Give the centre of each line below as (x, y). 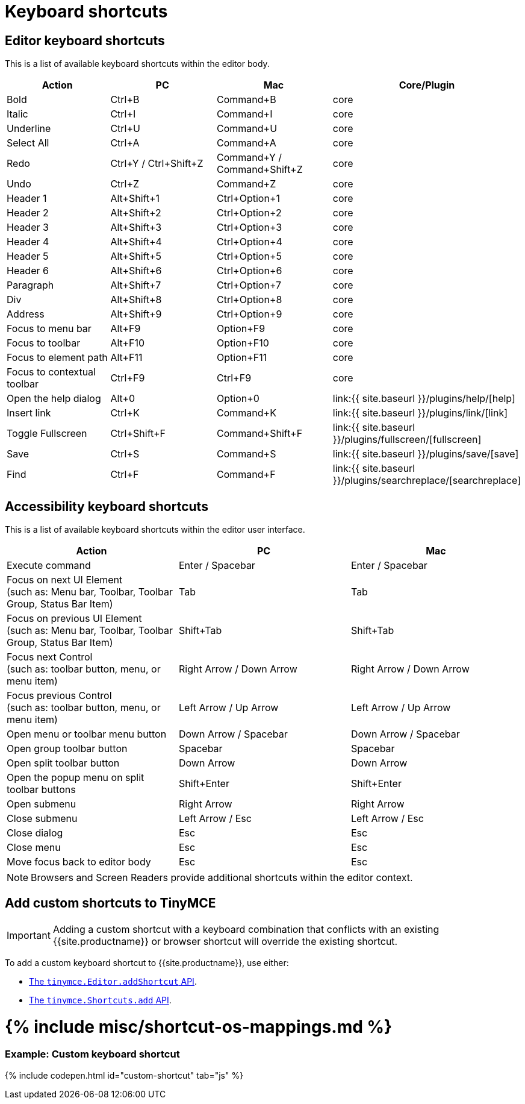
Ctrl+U (125, 129)
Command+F (246, 475)
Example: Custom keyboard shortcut (92, 1054)
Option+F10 (243, 343)
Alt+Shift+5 (136, 256)
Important (29, 935)
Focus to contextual (51, 372)
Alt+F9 (126, 329)
